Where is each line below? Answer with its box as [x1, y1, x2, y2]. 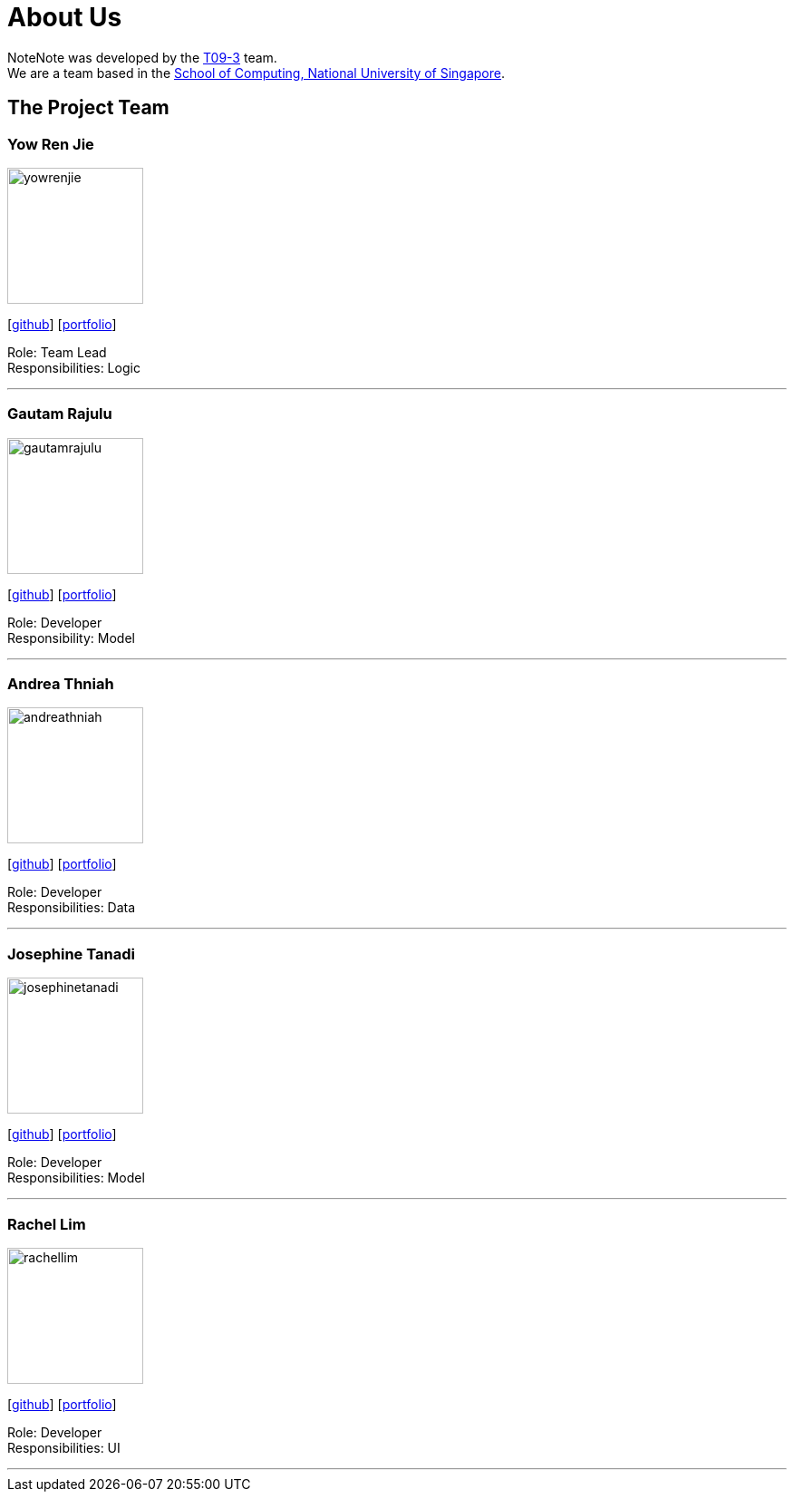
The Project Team [7, 96, 169, 120]
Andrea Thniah [7, 675, 114, 694]
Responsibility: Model [7, 629, 135, 646]
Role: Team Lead [7, 344, 107, 360]
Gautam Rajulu [7, 404, 112, 423]
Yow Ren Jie [7, 134, 94, 153]
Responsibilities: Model [7, 1170, 145, 1186]
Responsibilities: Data [7, 900, 136, 916]
